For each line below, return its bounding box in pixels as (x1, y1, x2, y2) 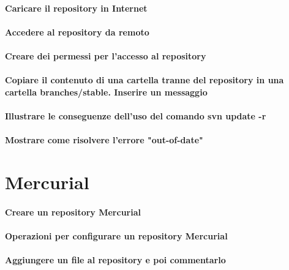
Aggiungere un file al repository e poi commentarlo (5, 253, 226, 266)
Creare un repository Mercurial (5, 205, 141, 218)
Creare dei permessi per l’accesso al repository (5, 49, 206, 62)
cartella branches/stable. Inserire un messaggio (5, 85, 208, 98)
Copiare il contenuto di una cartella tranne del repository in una (5, 73, 284, 86)
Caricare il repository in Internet (5, 1, 148, 14)
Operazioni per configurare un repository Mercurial (5, 229, 228, 242)
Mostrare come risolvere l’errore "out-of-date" (5, 133, 203, 146)
